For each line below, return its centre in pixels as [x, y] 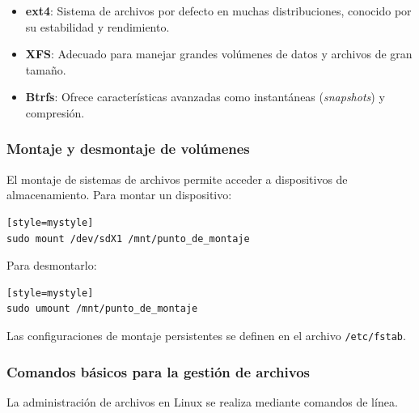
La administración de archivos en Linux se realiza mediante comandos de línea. [202, 401]
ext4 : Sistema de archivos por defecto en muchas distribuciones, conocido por [218, 11]
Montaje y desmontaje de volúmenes [128, 149]
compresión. [55, 112]
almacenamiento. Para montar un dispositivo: [119, 195]
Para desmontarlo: [52, 265]
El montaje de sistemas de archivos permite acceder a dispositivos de [177, 179]
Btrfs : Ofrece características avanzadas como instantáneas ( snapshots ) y [205, 97]
